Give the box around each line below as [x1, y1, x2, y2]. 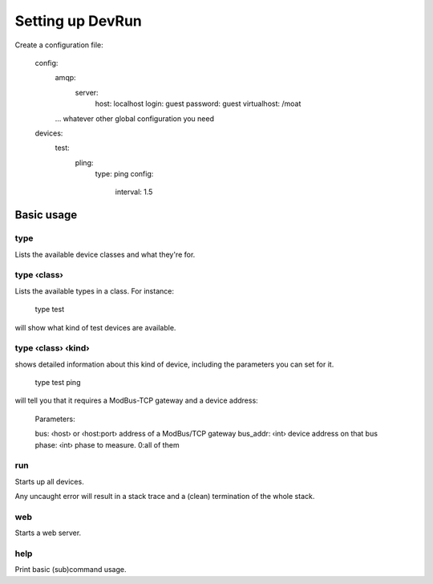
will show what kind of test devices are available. [14, 322, 176, 332]
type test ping [34, 378, 81, 387]
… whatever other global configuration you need [55, 113, 215, 124]
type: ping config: [95, 169, 154, 179]
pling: [75, 157, 94, 168]
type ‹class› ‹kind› [14, 343, 90, 354]
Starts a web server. [14, 528, 82, 537]
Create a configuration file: [14, 40, 103, 50]
